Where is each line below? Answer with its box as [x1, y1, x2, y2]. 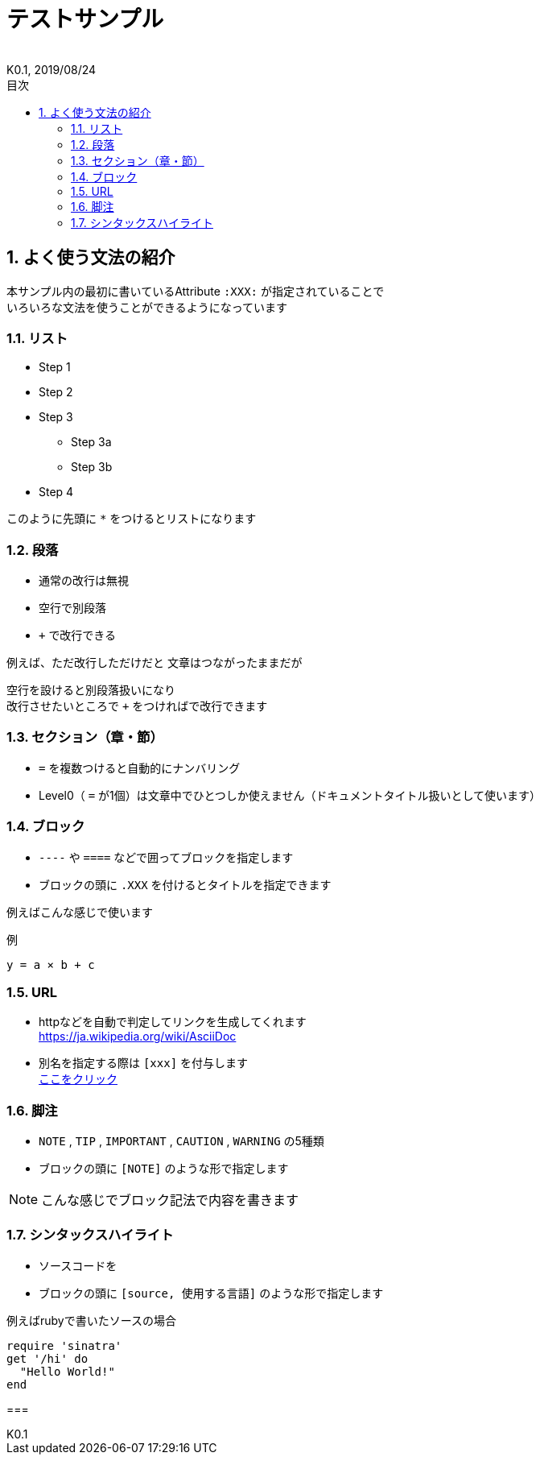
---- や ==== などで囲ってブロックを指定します [39, 850, 294, 864]
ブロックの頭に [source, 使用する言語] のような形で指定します [39, 1285, 384, 1300]
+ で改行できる [39, 628, 117, 643]
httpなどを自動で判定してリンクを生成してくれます [39, 1015, 307, 1029]
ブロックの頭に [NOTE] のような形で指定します [39, 1161, 289, 1176]
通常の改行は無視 [39, 573, 129, 588]
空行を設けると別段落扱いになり [6, 683, 175, 697]
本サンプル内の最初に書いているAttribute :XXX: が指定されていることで [6, 284, 385, 298]
